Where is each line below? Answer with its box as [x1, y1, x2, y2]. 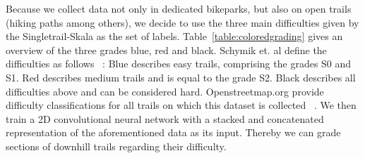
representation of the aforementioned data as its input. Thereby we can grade [6, 125, 341, 140]
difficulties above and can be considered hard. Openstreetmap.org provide [6, 84, 324, 98]
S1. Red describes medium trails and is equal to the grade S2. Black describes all [6, 70, 356, 84]
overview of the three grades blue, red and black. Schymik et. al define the [6, 42, 327, 57]
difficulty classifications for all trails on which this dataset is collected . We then [6, 98, 357, 112]
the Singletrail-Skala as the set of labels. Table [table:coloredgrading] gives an [6, 29, 343, 44]
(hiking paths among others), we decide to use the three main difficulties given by [6, 15, 359, 29]
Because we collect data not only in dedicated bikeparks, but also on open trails [6, 1, 352, 15]
